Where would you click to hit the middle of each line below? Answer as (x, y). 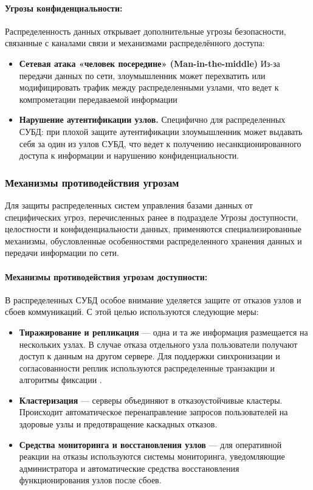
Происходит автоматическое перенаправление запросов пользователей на (153, 412)
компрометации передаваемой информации (98, 99)
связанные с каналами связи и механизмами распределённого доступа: (135, 43)
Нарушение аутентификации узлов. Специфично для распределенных (152, 119)
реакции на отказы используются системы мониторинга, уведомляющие (152, 456)
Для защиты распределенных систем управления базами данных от (129, 205)
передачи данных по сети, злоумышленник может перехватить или (142, 75)
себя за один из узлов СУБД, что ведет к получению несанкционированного (160, 143)
